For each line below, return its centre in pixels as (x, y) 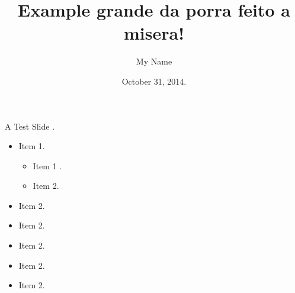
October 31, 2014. (154, 81)
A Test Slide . (30, 126)
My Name (154, 61)
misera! (154, 33)
